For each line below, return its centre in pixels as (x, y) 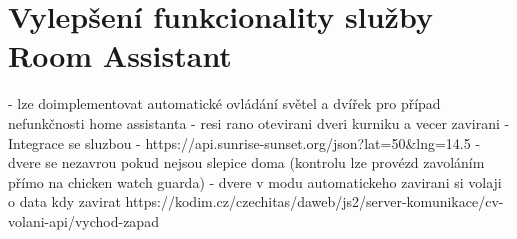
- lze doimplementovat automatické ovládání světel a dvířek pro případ (224, 103)
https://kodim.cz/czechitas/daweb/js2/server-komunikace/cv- (314, 201)
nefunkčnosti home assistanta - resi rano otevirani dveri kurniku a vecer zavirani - (259, 122)
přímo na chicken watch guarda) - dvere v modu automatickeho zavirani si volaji (255, 181)
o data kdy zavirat (64, 201)
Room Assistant (120, 55)
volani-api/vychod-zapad (83, 220)
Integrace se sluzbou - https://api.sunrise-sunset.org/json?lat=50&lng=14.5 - (244, 142)
